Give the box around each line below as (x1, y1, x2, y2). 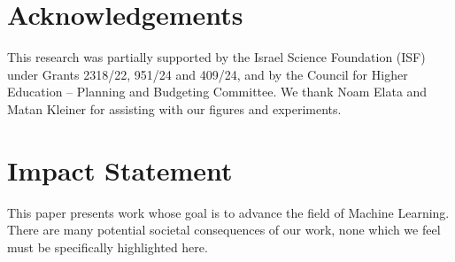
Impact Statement (7, 151, 233, 188)
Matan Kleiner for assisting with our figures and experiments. (7, 99, 342, 118)
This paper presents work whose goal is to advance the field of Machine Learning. (7, 203, 450, 221)
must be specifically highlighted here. (7, 237, 208, 256)
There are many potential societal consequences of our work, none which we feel (7, 220, 441, 239)
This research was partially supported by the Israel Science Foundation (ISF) (7, 48, 426, 66)
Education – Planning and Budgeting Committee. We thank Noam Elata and (7, 82, 428, 101)
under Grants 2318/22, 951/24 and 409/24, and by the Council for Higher (7, 65, 408, 83)
